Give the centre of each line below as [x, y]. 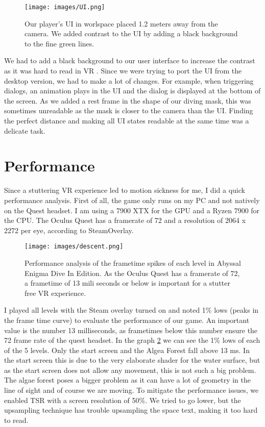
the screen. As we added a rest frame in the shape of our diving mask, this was [128, 100]
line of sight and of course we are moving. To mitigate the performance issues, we [131, 390]
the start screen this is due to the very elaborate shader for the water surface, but [132, 360]
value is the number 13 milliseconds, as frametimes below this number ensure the [131, 330]
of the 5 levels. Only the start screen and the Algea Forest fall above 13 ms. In [127, 350]
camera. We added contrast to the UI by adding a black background [131, 33]
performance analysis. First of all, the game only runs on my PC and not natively [132, 200]
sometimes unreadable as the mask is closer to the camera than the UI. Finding [129, 110]
